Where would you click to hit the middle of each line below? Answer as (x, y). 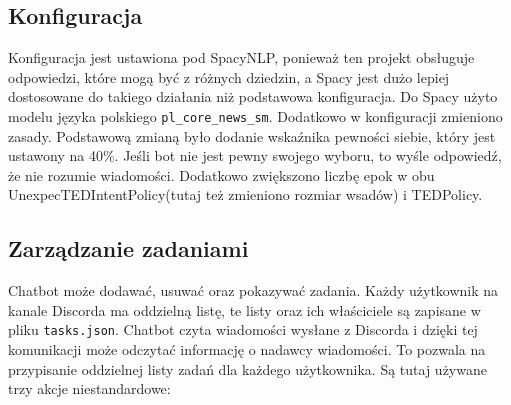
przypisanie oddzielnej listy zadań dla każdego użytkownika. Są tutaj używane (247, 368)
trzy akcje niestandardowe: (89, 388)
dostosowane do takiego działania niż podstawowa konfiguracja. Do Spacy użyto (253, 96)
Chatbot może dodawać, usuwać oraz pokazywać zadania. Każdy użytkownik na (253, 290)
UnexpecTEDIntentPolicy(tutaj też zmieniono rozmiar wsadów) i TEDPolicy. (245, 194)
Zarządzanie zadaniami (128, 248)
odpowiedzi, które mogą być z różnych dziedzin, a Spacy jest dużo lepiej (229, 76)
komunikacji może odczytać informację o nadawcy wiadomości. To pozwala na (247, 349)
